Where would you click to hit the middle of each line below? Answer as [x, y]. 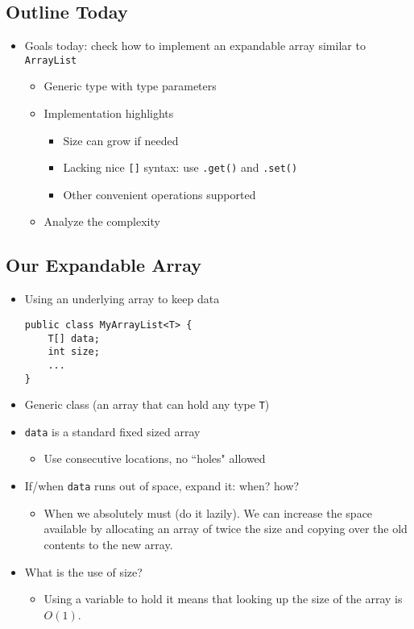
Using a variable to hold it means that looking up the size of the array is [223, 599]
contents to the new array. [108, 544]
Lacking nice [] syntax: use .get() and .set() [180, 167]
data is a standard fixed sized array [112, 431]
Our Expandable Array [104, 265]
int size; [74, 352]
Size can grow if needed [121, 140]
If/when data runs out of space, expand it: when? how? [162, 486]
